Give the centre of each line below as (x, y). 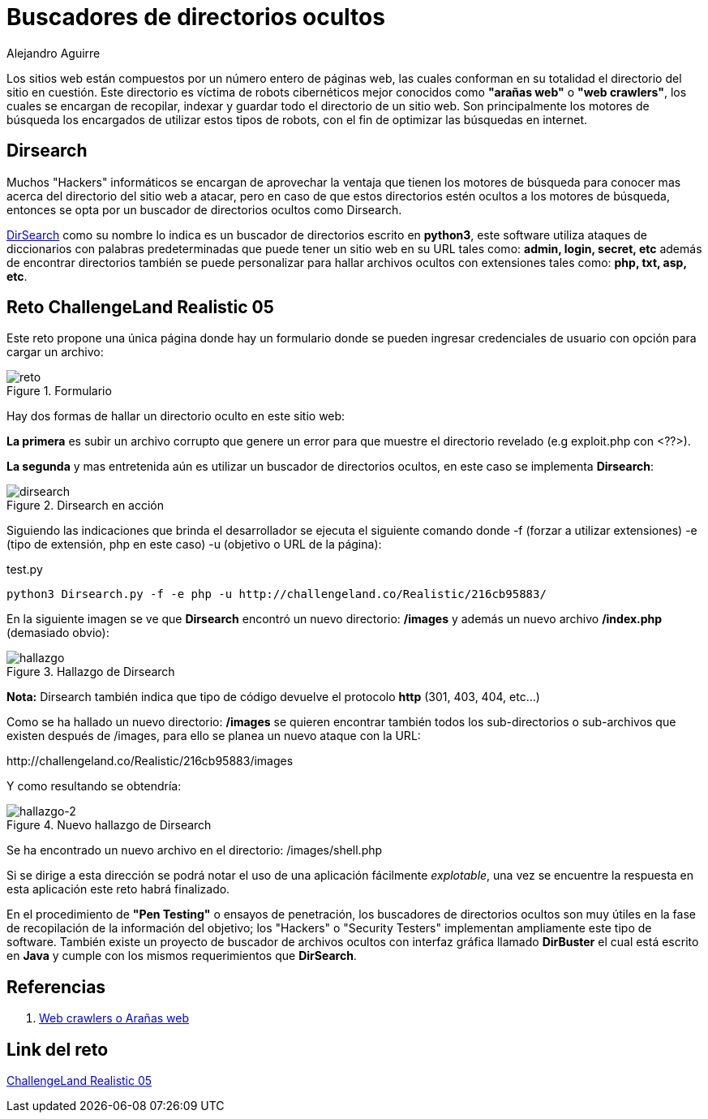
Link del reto (58, 1049)
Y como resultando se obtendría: (94, 786)
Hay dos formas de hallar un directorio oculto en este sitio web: (176, 416)
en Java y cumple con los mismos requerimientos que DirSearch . (182, 956)
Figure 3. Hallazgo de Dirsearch (91, 672)
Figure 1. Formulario (59, 391)
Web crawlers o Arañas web (114, 1018)
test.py (25, 570)
